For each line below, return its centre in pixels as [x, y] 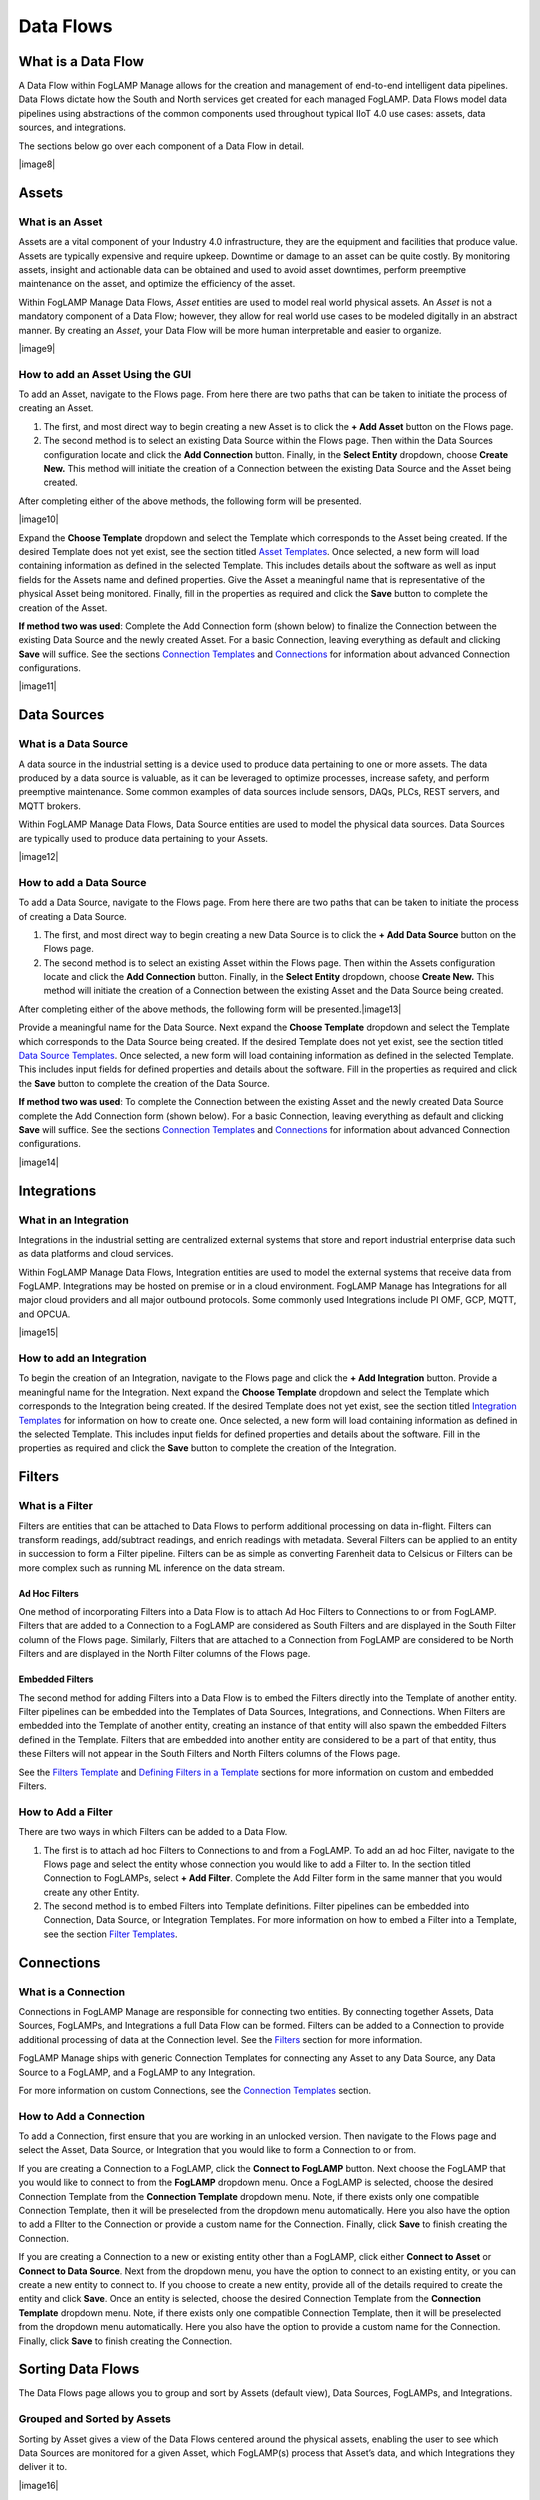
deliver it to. [43, 2467]
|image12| [38, 856]
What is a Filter [56, 1506]
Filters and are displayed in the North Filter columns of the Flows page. [164, 1654]
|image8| [37, 164]
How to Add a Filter [66, 1812]
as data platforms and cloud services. [96, 1254]
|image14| [38, 1162]
